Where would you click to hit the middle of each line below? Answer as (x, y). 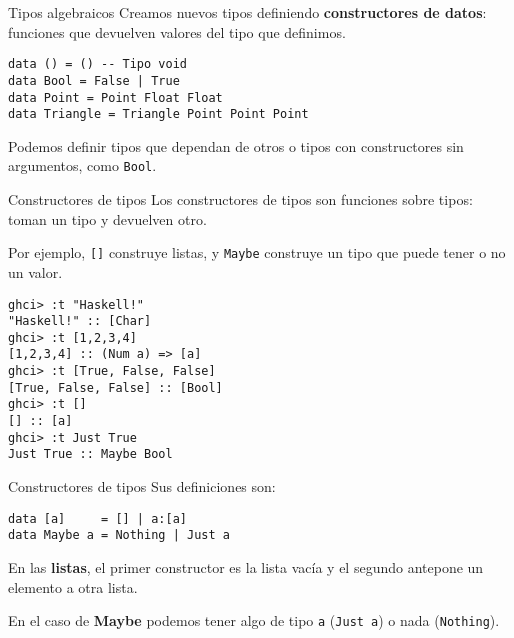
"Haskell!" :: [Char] (80, 321)
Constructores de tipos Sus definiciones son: (142, 486)
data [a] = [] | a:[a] (97, 518)
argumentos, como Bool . (82, 165)
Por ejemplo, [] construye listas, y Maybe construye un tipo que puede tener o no (257, 252)
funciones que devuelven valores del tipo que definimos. (177, 31)
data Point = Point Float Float (115, 97)
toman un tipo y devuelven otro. (107, 218)
